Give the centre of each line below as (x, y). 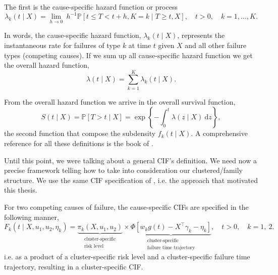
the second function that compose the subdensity (80, 133)
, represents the (201, 35)
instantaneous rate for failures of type (62, 45)
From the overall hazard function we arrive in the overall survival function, (120, 101)
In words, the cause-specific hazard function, (73, 35)
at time (140, 45)
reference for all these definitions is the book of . (79, 143)
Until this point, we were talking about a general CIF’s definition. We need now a (130, 160)
